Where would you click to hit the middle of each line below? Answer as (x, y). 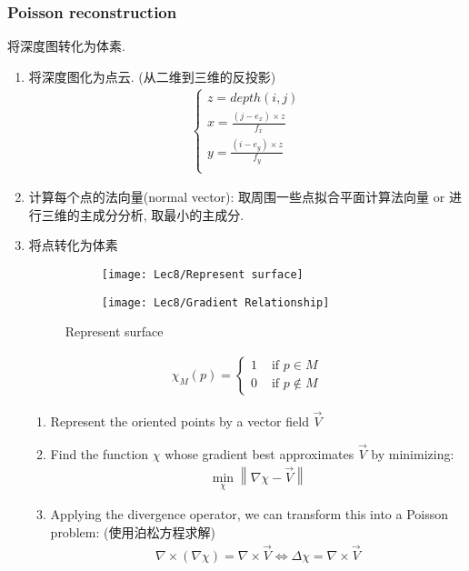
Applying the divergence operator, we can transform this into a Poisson (249, 514)
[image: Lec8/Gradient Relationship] (215, 302)
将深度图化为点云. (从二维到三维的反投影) (152, 76)
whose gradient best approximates (259, 453)
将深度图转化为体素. (66, 46)
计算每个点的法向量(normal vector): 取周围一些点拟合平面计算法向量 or (237, 197)
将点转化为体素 (73, 245)
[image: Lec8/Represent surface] (202, 274)
